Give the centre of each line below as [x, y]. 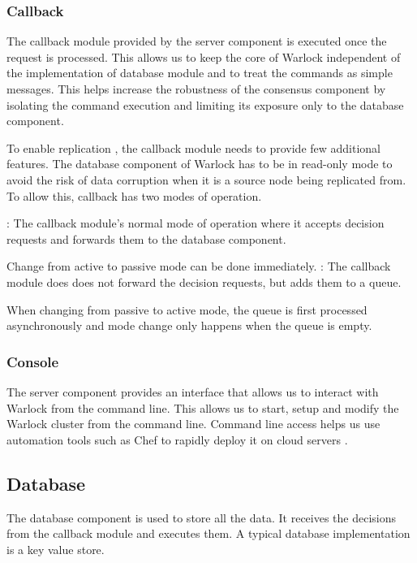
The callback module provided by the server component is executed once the [197, 41]
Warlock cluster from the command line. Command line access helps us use [193, 424]
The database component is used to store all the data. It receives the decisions [202, 517]
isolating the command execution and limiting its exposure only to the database [205, 104]
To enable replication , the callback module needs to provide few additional [194, 147]
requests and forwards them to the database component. [146, 238]
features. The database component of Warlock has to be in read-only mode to [200, 164]
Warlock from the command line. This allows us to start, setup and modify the [203, 407]
